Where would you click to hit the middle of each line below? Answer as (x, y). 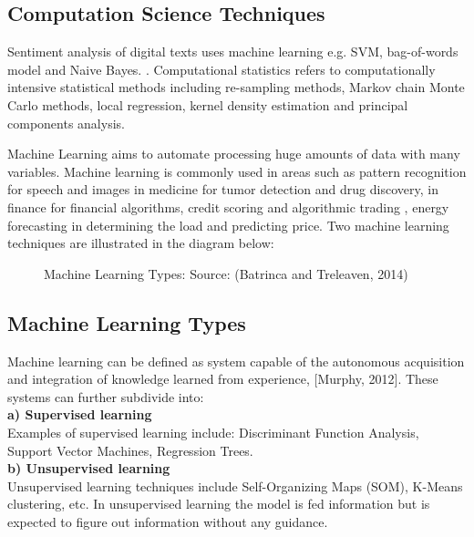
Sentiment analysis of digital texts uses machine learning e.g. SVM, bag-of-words (233, 52)
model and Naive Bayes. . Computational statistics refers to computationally (222, 69)
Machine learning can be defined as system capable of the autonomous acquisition (236, 361)
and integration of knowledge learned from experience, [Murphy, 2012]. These (223, 379)
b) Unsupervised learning (89, 468)
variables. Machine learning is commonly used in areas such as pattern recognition (237, 171)
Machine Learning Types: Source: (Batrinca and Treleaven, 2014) (226, 273)
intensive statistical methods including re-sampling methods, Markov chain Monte (236, 87)
